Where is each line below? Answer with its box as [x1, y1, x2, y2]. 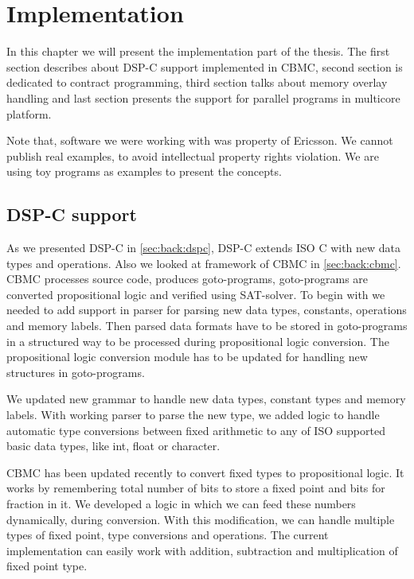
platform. [6, 105, 52, 122]
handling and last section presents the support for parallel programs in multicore [6, 89, 400, 106]
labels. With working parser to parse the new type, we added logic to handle [6, 406, 380, 423]
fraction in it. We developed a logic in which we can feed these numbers [6, 495, 356, 511]
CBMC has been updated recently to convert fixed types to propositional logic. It [6, 464, 404, 480]
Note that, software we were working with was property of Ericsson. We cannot [6, 132, 393, 149]
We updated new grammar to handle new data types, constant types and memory [6, 391, 406, 407]
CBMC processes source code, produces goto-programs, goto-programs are [6, 270, 369, 287]
